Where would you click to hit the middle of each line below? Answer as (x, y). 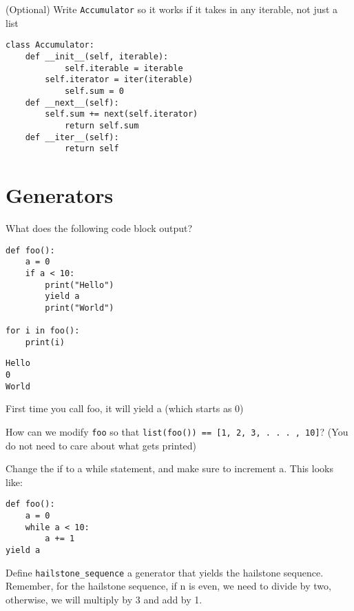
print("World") (80, 308)
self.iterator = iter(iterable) (119, 80)
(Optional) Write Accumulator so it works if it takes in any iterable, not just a (172, 9)
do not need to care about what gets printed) (101, 445)
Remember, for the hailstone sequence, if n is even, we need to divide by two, (168, 586)
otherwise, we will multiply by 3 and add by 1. (104, 599)
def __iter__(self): (72, 137)
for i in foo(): (43, 331)
